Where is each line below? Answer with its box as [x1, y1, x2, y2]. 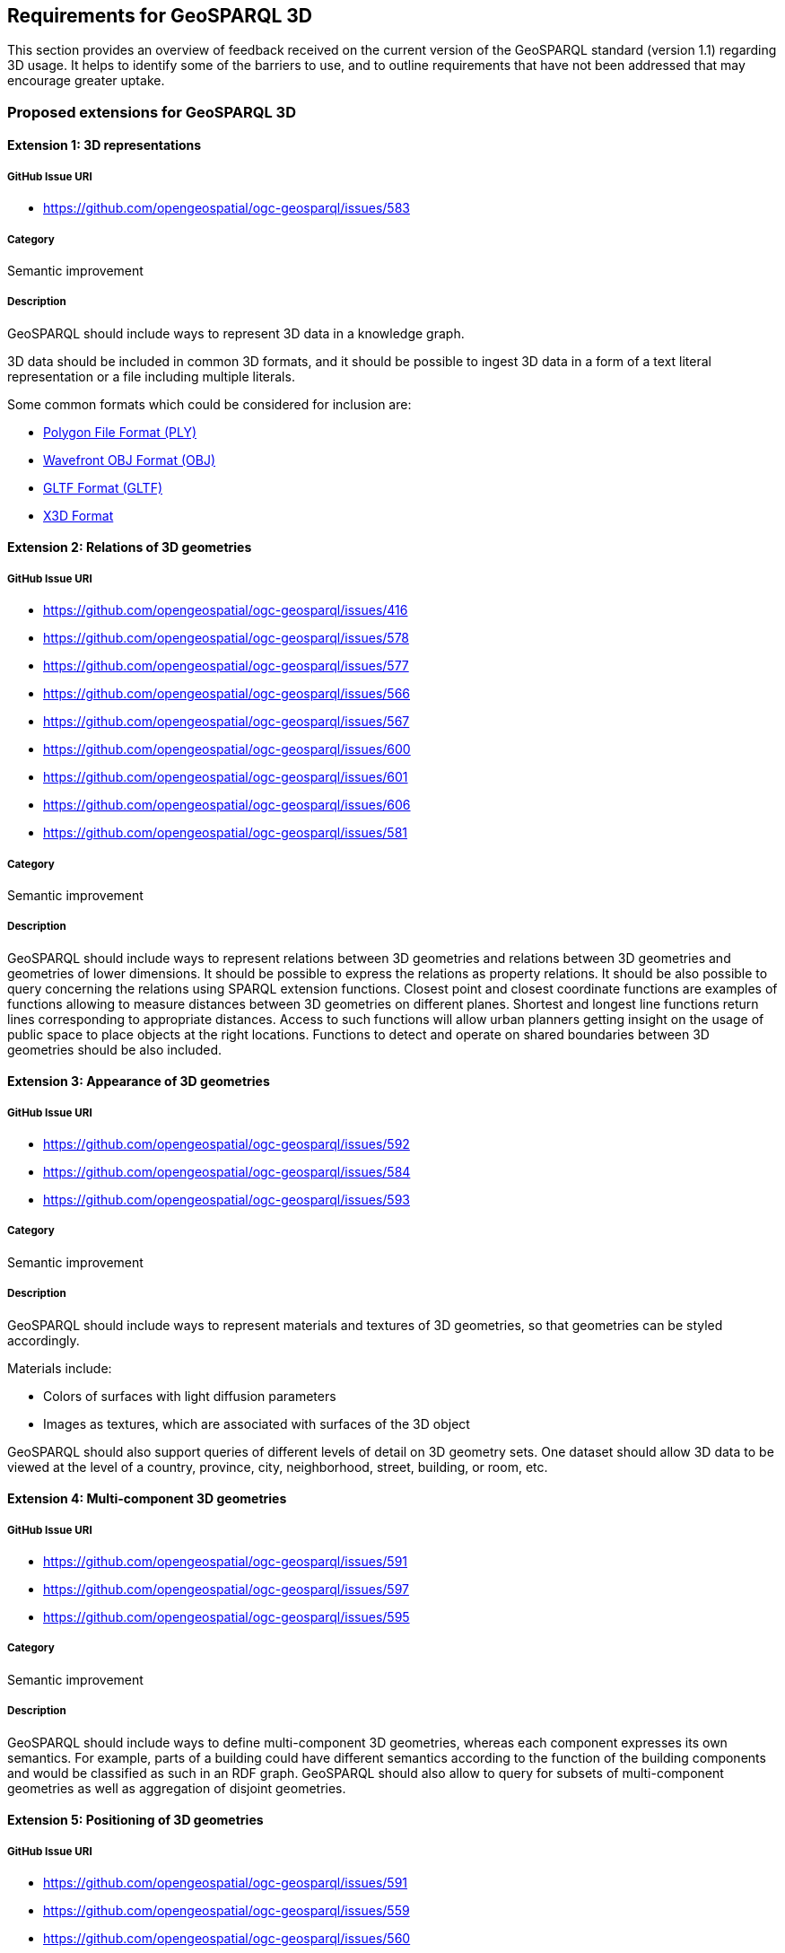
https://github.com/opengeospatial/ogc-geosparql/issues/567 [43, 714, 410, 730]
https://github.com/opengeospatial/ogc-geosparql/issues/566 [43, 686, 410, 702]
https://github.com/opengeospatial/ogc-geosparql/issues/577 [43, 658, 409, 674]
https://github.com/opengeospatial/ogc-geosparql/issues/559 [43, 1903, 410, 1918]
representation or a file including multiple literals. [7, 368, 295, 384]
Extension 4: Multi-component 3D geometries [7, 1491, 287, 1507]
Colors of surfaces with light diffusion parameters [43, 1388, 336, 1404]
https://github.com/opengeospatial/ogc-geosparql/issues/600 [43, 741, 411, 758]
